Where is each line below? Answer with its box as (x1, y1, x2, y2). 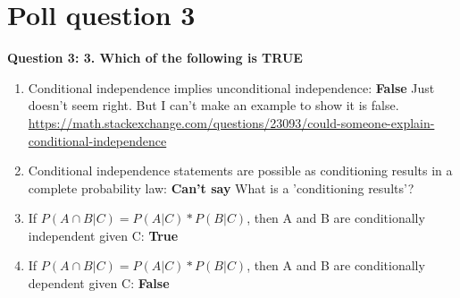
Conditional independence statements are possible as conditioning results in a (28, 161, 453, 180)
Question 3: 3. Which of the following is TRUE (7, 48, 303, 67)
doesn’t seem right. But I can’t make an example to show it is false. (28, 96, 399, 115)
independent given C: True (28, 226, 179, 244)
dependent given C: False (28, 274, 170, 293)
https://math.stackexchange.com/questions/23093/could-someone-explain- (28, 113, 435, 132)
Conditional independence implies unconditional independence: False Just (28, 78, 435, 97)
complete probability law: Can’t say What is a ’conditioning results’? (28, 178, 414, 197)
